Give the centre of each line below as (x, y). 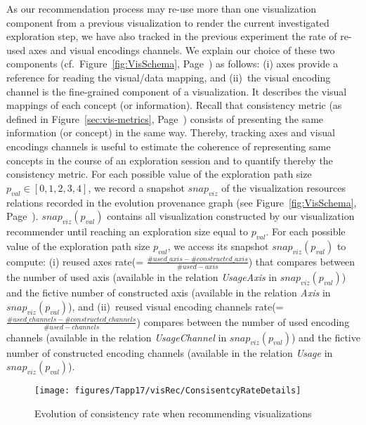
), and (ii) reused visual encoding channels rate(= (176, 306)
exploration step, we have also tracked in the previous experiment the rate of (172, 36)
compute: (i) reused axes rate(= (75, 261)
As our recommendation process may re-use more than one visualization (162, 8)
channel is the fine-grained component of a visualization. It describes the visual (177, 91)
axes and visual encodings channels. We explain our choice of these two (182, 50)
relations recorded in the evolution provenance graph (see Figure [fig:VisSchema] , (182, 202)
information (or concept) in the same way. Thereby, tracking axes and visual (171, 132)
